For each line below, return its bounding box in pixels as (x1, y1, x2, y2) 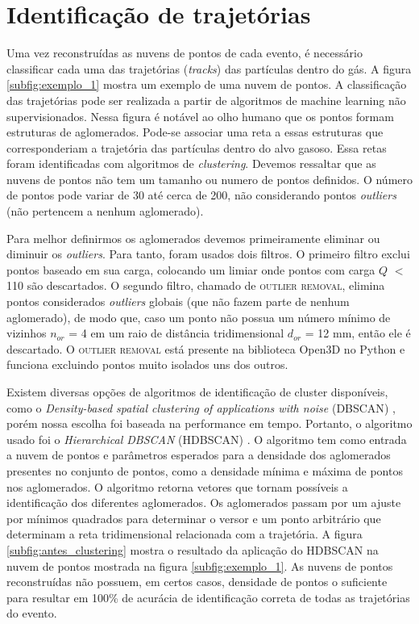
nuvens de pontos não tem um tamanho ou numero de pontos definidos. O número (6, 170, 413, 187)
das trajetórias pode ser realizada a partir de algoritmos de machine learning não (6, 91, 406, 108)
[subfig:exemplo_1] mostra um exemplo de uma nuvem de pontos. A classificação (6, 76, 407, 93)
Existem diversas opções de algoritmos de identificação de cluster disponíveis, (6, 383, 388, 400)
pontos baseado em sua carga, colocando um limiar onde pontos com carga (6, 261, 375, 278)
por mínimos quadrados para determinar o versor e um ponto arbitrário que (6, 509, 381, 526)
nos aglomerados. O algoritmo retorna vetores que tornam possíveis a (6, 478, 348, 495)
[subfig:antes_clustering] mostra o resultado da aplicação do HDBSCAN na (6, 541, 379, 558)
